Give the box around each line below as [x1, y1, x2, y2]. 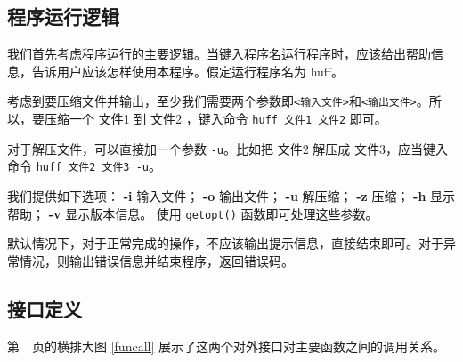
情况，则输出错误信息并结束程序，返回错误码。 [19, 251, 294, 269]
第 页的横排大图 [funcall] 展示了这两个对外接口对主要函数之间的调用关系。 [7, 336, 445, 355]
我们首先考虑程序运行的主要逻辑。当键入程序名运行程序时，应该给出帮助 [7, 44, 431, 63]
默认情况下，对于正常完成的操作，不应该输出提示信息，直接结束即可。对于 [7, 234, 443, 253]
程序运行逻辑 [7, 3, 119, 30]
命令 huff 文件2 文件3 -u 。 [7, 157, 161, 175]
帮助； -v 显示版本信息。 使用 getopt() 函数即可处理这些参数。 [7, 204, 378, 222]
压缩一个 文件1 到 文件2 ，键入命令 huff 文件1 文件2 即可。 [44, 109, 387, 128]
